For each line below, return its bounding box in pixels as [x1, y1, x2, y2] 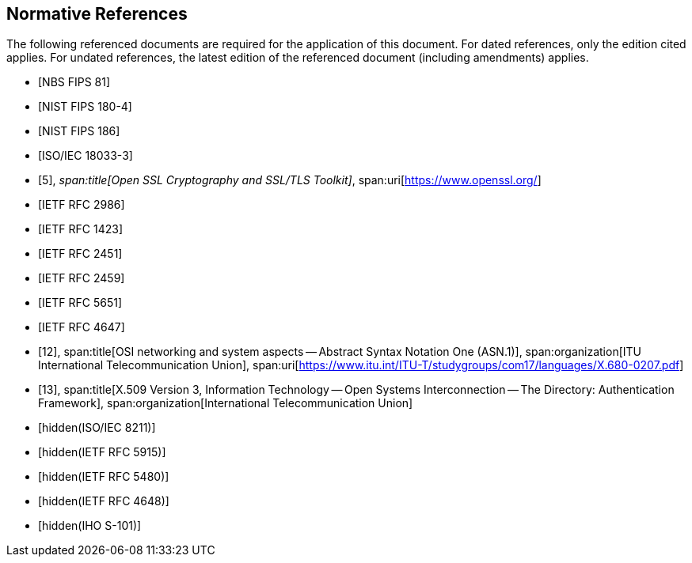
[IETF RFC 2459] [38, 271, 125, 285]
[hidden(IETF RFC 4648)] [38, 494, 169, 508]
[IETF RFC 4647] [38, 320, 125, 334]
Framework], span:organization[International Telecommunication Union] [38, 396, 413, 410]
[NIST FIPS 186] [38, 124, 120, 138]
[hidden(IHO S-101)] [38, 519, 142, 533]
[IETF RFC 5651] [38, 296, 123, 310]
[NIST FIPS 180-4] [38, 100, 132, 114]
